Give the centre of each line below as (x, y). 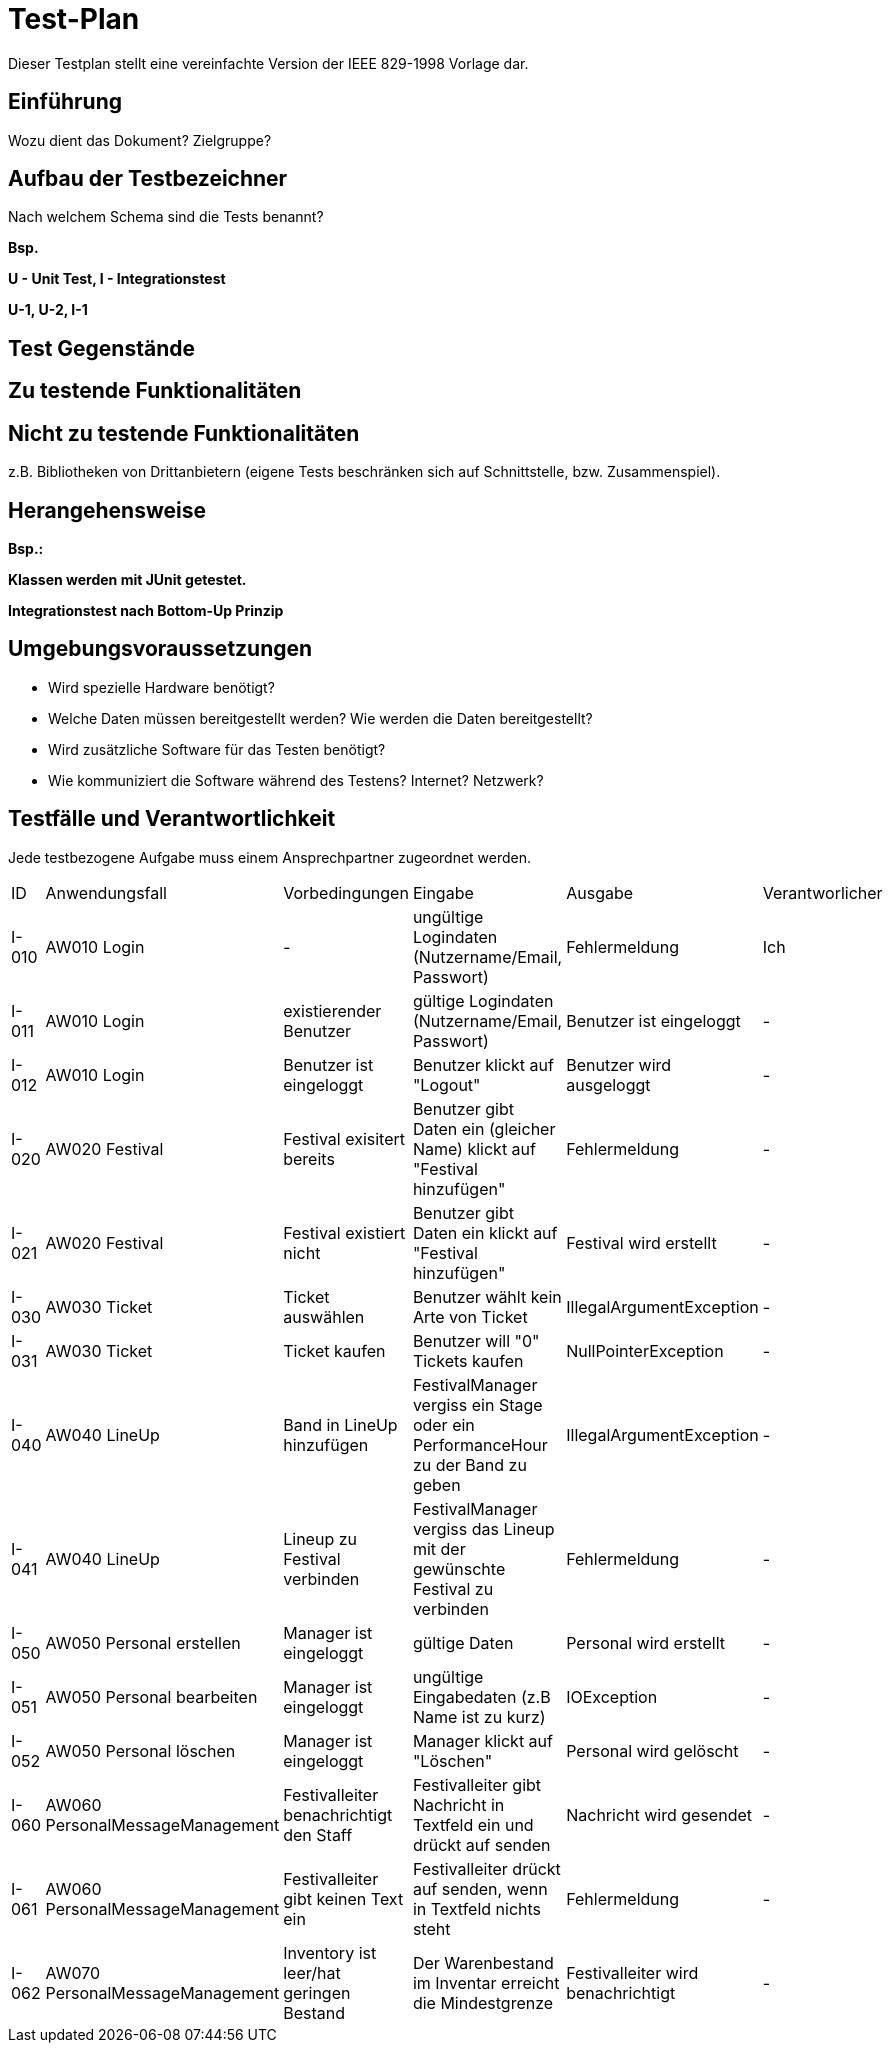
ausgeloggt (608, 1084)
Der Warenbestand (483, 1962)
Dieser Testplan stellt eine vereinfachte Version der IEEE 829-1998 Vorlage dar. (268, 63)
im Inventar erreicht (486, 1982)
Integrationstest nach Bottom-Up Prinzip (146, 610)
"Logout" (446, 1084)
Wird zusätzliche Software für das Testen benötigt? (217, 749)
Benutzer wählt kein (487, 1296)
